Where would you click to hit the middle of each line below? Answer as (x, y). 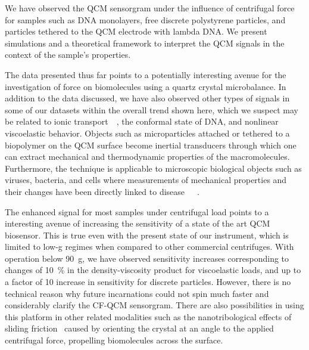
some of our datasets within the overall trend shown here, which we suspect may (152, 109)
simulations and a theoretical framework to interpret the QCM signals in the (145, 43)
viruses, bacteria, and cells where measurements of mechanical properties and (146, 180)
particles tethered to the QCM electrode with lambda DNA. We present (136, 31)
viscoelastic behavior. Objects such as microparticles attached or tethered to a (147, 133)
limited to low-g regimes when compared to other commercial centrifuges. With (149, 247)
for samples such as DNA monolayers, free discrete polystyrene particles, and (145, 19)
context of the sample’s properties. (68, 55)
